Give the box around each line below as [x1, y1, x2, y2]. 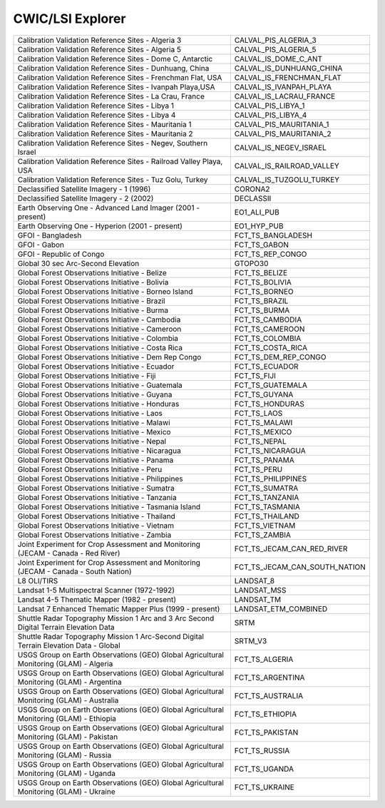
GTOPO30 [234, 258, 269, 268]
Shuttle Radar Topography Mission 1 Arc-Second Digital [17, 631, 205, 641]
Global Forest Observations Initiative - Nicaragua [17, 446, 181, 456]
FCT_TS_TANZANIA [234, 492, 299, 502]
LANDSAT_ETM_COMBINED [234, 603, 328, 613]
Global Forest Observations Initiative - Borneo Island [17, 286, 193, 296]
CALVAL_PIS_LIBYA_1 [234, 101, 305, 111]
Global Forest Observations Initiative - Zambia [17, 530, 172, 540]
